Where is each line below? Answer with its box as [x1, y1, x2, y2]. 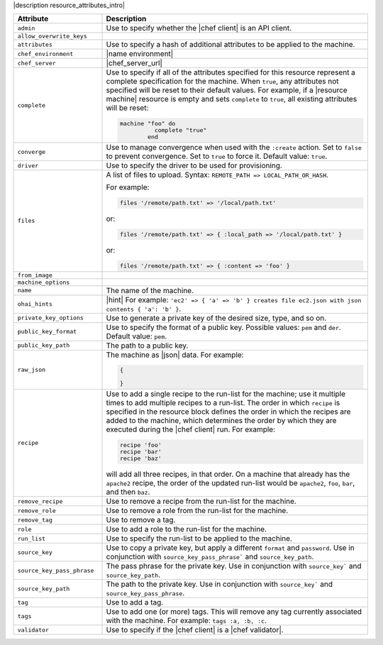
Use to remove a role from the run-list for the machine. [106, 506, 289, 516]
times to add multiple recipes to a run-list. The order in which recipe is [106, 398, 340, 408]
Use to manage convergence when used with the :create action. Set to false [106, 143, 362, 153]
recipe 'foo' [119, 441, 162, 449]
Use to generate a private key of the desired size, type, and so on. [106, 313, 327, 323]
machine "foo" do [119, 120, 176, 128]
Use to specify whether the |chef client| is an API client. [106, 23, 292, 33]
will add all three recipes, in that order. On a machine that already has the [106, 469, 350, 479]
